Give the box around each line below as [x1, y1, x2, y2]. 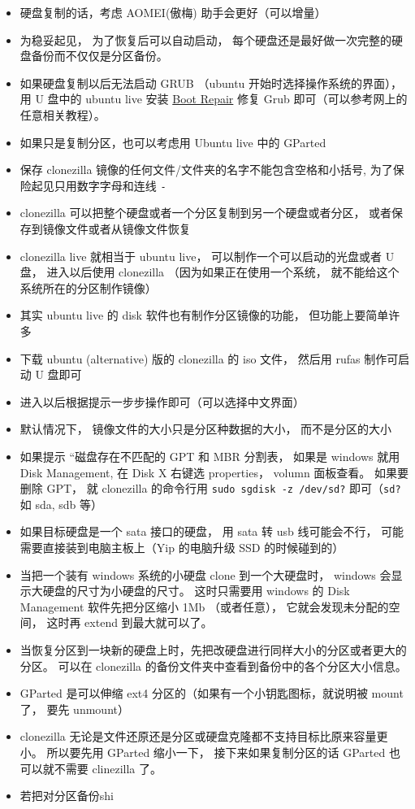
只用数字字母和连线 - [54, 176, 166, 194]
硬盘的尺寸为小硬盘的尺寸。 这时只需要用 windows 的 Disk [42, 582, 350, 599]
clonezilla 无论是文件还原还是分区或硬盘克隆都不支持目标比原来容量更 [19, 728, 388, 745]
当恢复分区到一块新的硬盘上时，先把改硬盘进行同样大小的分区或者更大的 [19, 641, 407, 658]
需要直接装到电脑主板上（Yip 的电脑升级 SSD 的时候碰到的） [19, 538, 344, 555]
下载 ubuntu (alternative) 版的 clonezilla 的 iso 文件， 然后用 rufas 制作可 [19, 350, 399, 367]
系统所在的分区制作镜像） [19, 279, 157, 296]
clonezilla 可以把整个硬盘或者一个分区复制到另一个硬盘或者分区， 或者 [19, 204, 392, 221]
